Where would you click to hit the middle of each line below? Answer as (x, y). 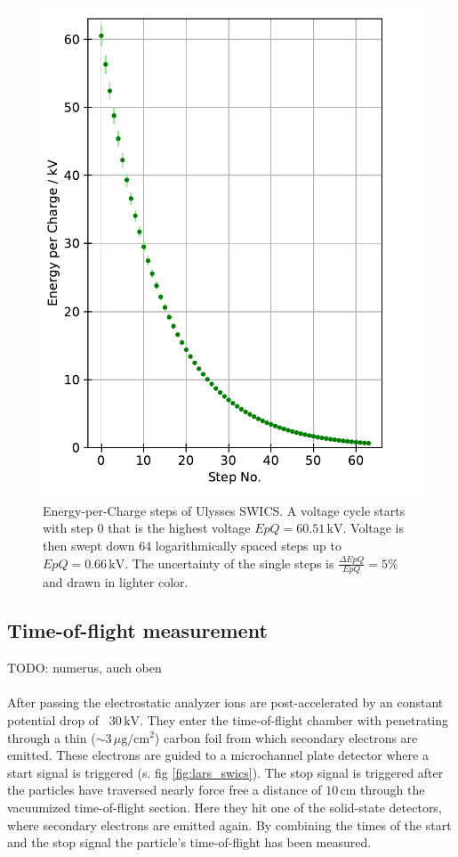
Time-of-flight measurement (137, 630)
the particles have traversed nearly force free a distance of (165, 790)
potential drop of (53, 719)
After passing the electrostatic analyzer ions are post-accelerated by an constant (225, 702)
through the (393, 790)
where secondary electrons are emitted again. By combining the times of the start (229, 824)
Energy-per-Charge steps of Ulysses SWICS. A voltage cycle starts (224, 510)
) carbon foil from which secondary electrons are (286, 737)
